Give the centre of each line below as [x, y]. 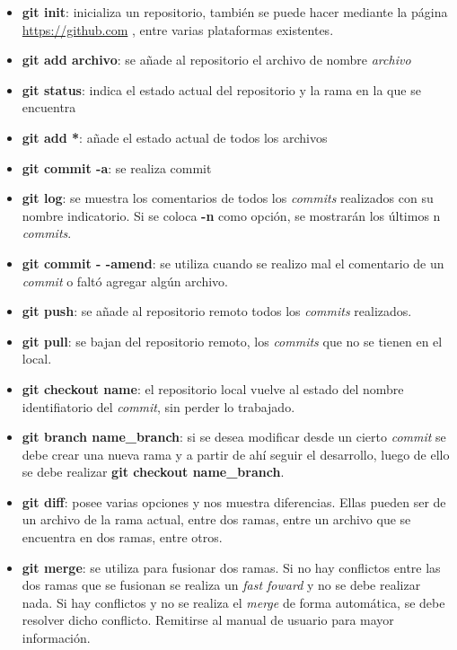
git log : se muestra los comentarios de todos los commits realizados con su [228, 198]
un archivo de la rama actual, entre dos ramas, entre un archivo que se [216, 519]
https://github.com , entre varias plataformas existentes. [178, 29]
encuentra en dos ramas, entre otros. [122, 537]
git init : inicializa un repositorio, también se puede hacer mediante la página [235, 12]
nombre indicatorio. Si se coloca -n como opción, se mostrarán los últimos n [231, 215]
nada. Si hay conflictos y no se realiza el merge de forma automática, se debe [233, 602]
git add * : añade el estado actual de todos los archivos [175, 137]
